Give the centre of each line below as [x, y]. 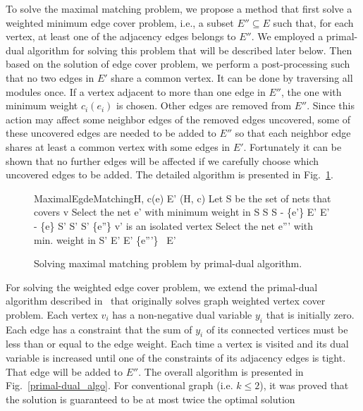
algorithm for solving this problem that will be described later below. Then [190, 50]
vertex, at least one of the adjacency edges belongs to [121, 36]
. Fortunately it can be [293, 146]
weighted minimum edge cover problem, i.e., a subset [120, 22]
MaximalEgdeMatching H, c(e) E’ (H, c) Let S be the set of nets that [183, 198]
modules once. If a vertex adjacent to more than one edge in [136, 91]
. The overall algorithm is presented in [221, 371]
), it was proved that [304, 385]
